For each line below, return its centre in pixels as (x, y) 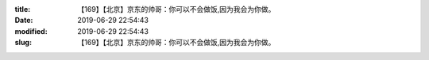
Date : (24, 21)
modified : (31, 31)
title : (23, 9)
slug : (23, 43)
